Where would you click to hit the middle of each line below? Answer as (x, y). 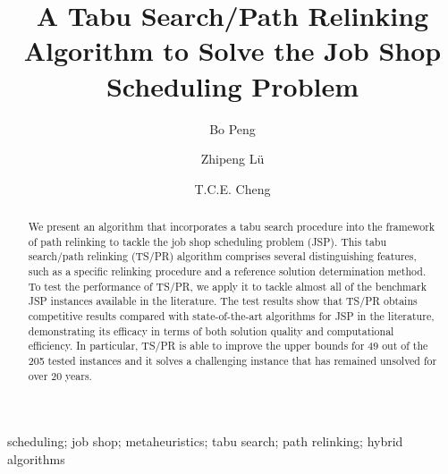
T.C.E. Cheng (232, 188)
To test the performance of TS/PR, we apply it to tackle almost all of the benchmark (227, 286)
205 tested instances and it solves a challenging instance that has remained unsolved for (232, 360)
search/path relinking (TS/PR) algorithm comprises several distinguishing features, (222, 256)
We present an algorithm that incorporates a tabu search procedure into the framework (232, 227)
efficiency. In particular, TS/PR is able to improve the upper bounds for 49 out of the (228, 346)
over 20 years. (60, 375)
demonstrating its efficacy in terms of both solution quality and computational (211, 330)
